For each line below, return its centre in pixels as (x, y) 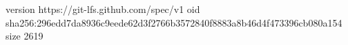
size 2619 (25, 36)
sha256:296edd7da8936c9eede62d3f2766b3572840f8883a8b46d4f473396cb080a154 (174, 22)
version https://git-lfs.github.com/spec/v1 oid (103, 9)
